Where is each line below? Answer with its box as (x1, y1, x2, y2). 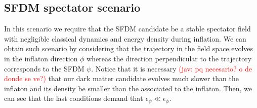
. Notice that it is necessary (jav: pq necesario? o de (91, 63, 252, 74)
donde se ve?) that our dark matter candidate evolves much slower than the (4, 73, 239, 84)
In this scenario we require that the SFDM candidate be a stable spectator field (4, 23, 251, 34)
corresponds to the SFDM (4, 63, 84, 74)
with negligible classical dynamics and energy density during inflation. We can (4, 33, 246, 44)
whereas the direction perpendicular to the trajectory (87, 53, 252, 63)
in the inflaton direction (4, 53, 78, 63)
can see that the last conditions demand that (4, 93, 143, 103)
